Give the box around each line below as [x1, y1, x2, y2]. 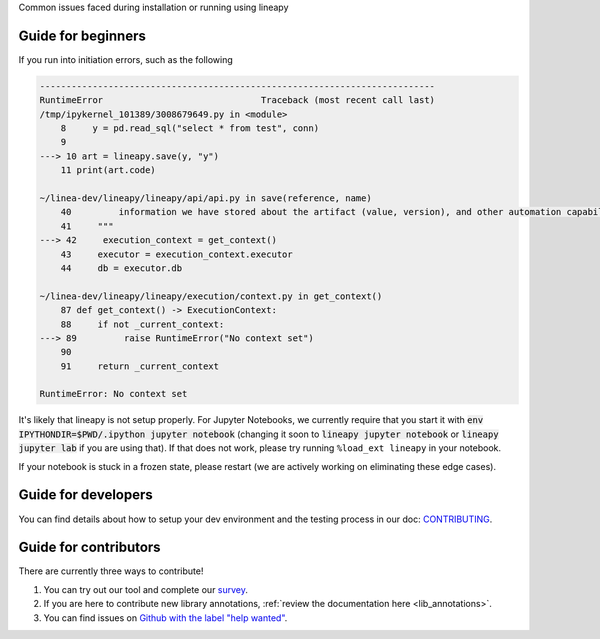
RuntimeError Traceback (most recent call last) [39, 95, 435, 106]
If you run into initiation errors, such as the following [18, 53, 234, 65]
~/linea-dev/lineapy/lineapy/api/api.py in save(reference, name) [39, 193, 372, 204]
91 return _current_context [60, 360, 220, 372]
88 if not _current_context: [60, 318, 225, 330]
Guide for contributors [18, 539, 161, 556]
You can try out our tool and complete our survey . [43, 583, 249, 595]
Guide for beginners [18, 27, 147, 44]
